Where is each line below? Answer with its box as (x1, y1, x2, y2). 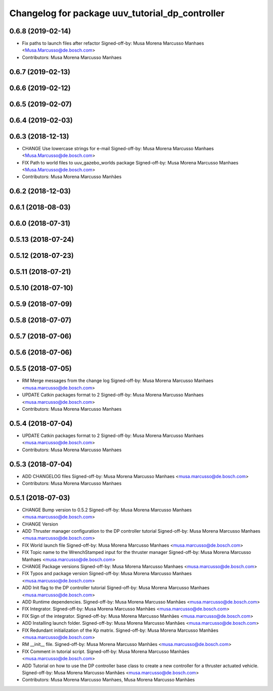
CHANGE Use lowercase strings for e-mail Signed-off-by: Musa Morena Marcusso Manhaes (22, 145, 214, 151)
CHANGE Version (22, 521, 58, 527)
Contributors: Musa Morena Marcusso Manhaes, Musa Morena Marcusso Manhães (22, 677, 195, 683)
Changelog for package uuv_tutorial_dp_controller (9, 8, 225, 19)
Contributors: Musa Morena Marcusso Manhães (22, 174, 122, 180)
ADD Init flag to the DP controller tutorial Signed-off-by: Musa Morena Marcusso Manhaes (22, 585, 210, 591)
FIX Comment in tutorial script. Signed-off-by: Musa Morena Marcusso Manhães (22, 648, 190, 655)
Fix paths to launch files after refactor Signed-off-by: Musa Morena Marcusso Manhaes (22, 40, 204, 47)
